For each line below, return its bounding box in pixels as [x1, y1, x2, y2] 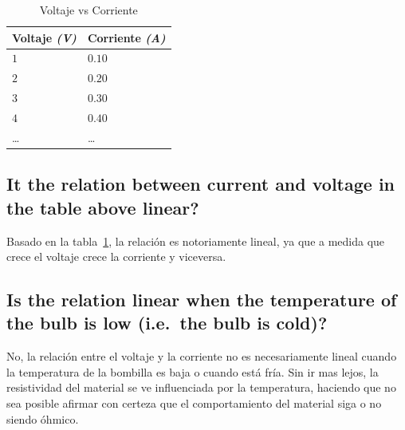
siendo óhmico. [6, 410, 79, 427]
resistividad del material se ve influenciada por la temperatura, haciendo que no [6, 379, 396, 396]
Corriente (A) [87, 29, 166, 45]
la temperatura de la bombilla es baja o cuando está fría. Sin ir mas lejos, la [6, 363, 379, 380]
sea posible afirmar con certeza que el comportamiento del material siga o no [6, 395, 382, 412]
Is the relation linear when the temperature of [6, 287, 397, 312]
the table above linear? [6, 195, 199, 219]
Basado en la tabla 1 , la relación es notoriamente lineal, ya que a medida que [6, 232, 385, 249]
